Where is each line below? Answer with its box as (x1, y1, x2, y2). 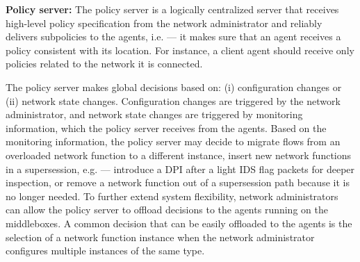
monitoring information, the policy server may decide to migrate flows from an (6, 134, 341, 149)
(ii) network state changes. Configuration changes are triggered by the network (6, 93, 341, 108)
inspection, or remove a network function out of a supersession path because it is (6, 175, 350, 190)
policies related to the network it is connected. (6, 56, 203, 71)
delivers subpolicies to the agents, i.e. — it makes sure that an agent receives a (6, 29, 341, 44)
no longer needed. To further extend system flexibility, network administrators (6, 188, 338, 203)
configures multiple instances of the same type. (6, 243, 205, 258)
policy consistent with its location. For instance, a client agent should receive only (6, 42, 354, 57)
